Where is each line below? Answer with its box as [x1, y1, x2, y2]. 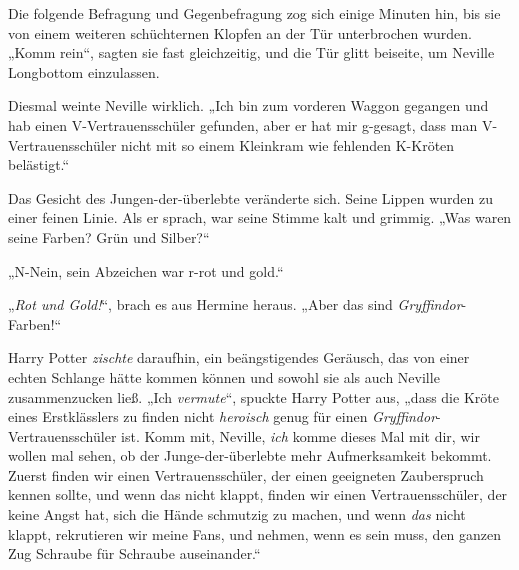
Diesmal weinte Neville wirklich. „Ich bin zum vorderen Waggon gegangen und [8, 95, 489, 116]
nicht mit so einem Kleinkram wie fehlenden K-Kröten [121, 134, 455, 155]
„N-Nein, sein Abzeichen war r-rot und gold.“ [8, 260, 284, 281]
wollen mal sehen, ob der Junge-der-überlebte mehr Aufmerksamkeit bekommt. [8, 445, 492, 466]
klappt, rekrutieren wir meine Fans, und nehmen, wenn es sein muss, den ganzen [8, 523, 502, 544]
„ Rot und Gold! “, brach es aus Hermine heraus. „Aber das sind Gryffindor [8, 294, 462, 315]
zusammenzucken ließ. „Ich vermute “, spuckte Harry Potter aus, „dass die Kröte [8, 386, 499, 407]
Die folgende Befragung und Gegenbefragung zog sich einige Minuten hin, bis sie [8, 3, 501, 23]
